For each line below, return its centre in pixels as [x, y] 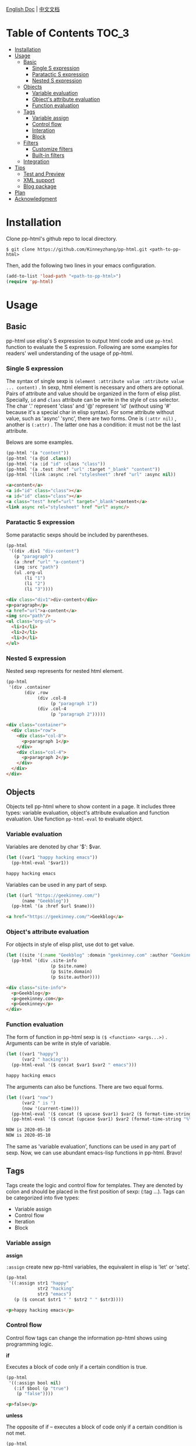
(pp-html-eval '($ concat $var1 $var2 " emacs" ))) [74, 1065]
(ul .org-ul [28, 573]
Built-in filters [48, 155]
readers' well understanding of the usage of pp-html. [70, 353]
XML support [39, 180]
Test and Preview [44, 174]
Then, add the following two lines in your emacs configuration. [81, 265]
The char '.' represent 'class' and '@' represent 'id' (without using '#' [88, 406]
